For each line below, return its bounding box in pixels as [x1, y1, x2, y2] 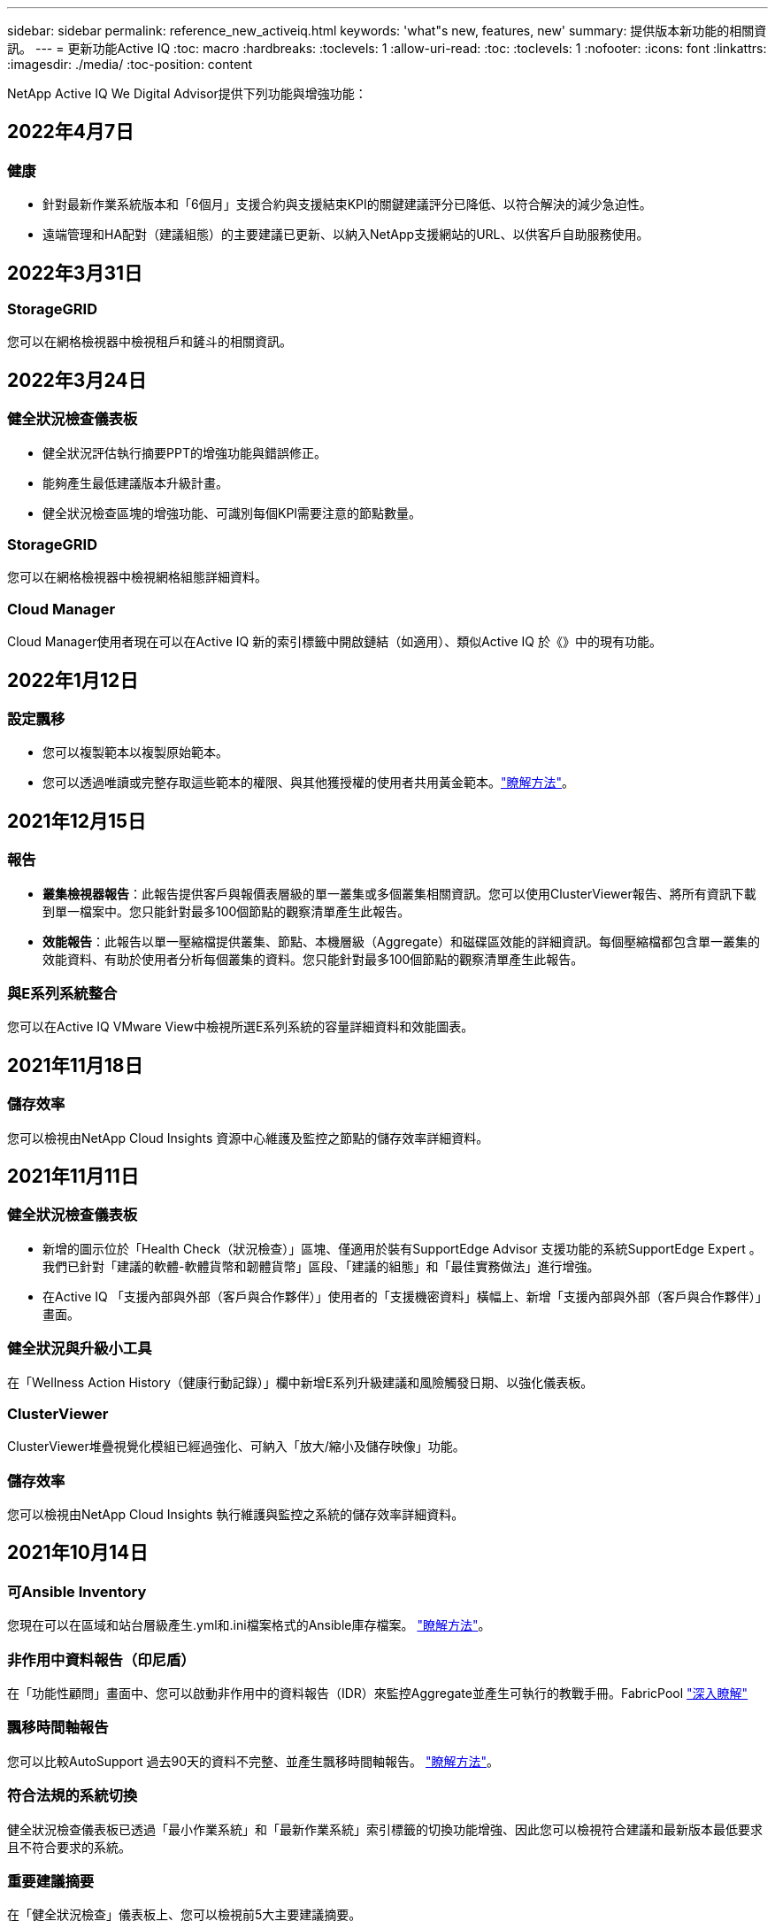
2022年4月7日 [7, 120, 134, 143]
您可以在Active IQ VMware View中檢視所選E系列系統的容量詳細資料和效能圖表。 [7, 1019, 474, 1035]
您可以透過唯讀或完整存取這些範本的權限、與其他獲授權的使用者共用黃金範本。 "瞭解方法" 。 [42, 775, 575, 791]
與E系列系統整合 [7, 984, 118, 1002]
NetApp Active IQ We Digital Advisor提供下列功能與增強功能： [7, 86, 367, 101]
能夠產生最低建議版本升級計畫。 [42, 475, 228, 490]
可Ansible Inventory [7, 1582, 147, 1601]
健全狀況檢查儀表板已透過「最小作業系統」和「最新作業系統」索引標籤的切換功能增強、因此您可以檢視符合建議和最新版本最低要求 [7, 1821, 763, 1837]
